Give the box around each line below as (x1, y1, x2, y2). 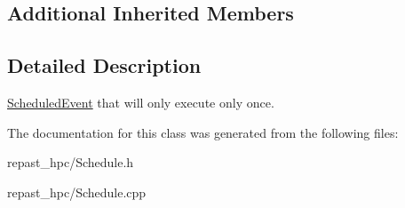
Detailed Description (7, 52, 202, 79)
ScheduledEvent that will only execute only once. (7, 92, 274, 111)
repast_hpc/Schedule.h (7, 153, 134, 172)
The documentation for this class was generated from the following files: (7, 123, 399, 141)
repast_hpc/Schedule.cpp (7, 182, 147, 201)
